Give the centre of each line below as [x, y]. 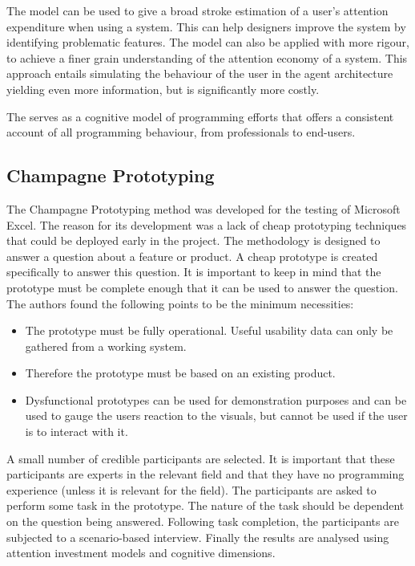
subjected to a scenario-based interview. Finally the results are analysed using [198, 537]
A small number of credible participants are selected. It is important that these [201, 458]
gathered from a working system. [106, 346]
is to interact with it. [77, 432]
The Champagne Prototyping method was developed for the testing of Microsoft [203, 208]
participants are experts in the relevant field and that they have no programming [205, 474]
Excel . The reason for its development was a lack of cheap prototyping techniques [207, 224]
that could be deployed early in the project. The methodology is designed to [193, 240]
